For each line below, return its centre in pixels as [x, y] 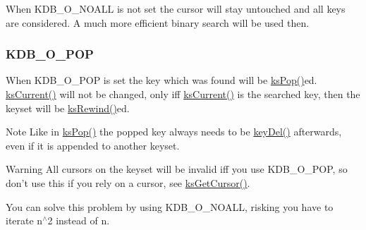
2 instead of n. [79, 220]
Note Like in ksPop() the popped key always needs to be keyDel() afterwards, [174, 132]
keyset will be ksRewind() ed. [68, 108]
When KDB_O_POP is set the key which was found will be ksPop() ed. [161, 80]
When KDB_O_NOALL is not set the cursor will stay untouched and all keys [176, 8]
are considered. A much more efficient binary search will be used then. [158, 22]
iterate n [24, 220]
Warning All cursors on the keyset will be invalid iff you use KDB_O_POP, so [177, 169]
